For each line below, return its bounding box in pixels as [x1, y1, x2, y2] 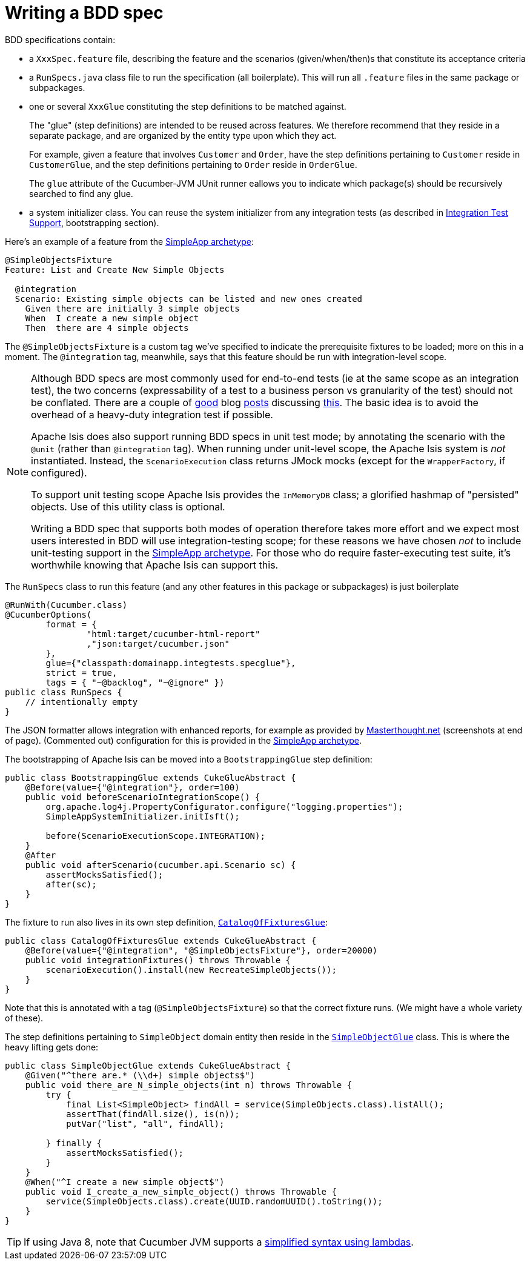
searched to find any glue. [29, 188, 133, 199]
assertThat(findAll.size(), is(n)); [66, 1109, 240, 1119]
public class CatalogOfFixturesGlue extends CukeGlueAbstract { [5, 935, 317, 946]
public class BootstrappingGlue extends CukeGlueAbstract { [5, 772, 296, 783]
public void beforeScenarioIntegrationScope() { [25, 792, 260, 802]
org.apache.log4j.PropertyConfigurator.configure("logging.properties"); [45, 801, 403, 812]
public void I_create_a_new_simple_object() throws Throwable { [25, 1186, 337, 1197]
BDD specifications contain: [5, 34, 116, 45]
